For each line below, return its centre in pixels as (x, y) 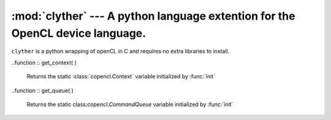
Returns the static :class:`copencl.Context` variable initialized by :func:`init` (121, 77)
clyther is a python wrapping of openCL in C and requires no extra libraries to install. (120, 51)
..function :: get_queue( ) (42, 90)
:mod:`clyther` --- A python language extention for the (153, 16)
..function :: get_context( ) (44, 62)
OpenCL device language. (79, 33)
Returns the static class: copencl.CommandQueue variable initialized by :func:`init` (130, 104)
